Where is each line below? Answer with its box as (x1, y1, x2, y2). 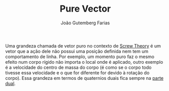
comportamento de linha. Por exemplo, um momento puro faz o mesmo (5, 54, 155, 60)
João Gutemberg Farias (60, 20, 110, 26)
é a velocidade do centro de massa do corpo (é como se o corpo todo (5, 64, 152, 70)
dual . (5, 80, 16, 86)
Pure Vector (59, 3, 111, 15)
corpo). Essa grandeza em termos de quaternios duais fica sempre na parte (5, 75, 164, 81)
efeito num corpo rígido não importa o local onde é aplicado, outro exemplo (5, 59, 163, 65)
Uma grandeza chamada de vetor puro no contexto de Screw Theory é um (5, 42, 161, 49)
